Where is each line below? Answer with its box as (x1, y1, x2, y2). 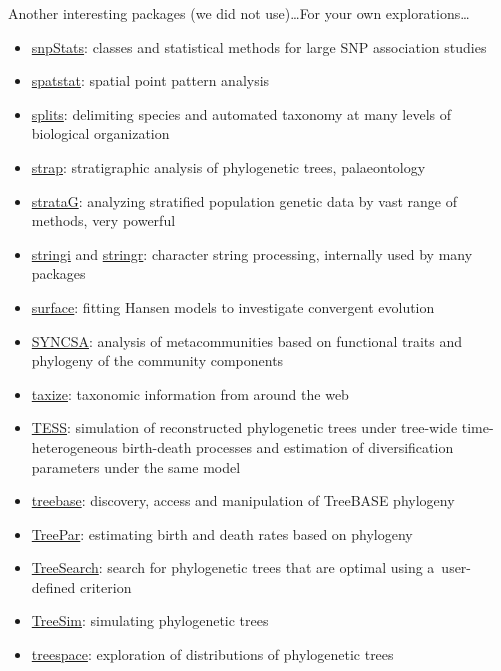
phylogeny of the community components (31, 350, 284, 371)
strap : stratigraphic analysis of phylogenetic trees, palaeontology (31, 156, 426, 177)
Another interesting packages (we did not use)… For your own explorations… (8, 3, 470, 23)
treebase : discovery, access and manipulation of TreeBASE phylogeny (31, 490, 455, 511)
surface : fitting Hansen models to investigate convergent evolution (31, 296, 435, 317)
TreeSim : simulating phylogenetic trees (31, 610, 269, 631)
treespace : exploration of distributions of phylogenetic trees (31, 644, 394, 665)
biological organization (31, 123, 170, 144)
